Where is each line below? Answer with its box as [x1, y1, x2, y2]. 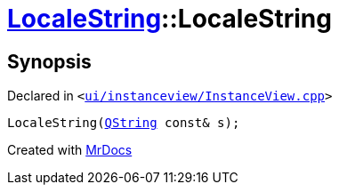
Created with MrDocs [7, 142, 133, 158]
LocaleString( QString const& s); [7, 116, 240, 131]
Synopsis [7, 50, 92, 73]
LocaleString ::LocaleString [7, 4, 332, 34]
